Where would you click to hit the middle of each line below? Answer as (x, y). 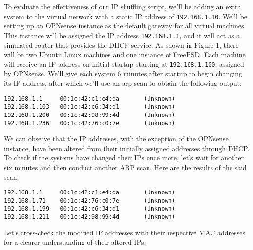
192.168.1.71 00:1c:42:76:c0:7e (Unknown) (90, 201)
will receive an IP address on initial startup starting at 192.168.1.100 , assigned (124, 64)
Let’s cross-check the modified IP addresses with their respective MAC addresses (125, 232)
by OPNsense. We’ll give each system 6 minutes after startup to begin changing (123, 73)
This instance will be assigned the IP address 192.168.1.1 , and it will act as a (122, 35)
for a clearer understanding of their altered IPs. (75, 242)
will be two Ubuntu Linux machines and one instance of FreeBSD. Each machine (125, 54)
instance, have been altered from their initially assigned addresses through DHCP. (127, 148)
